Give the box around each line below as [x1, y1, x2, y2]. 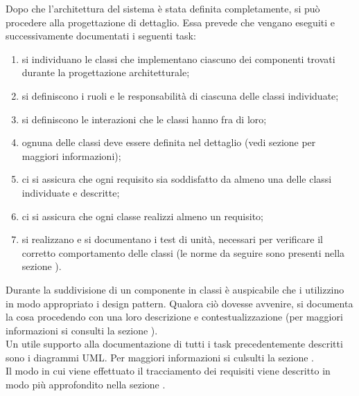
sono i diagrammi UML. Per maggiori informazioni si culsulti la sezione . [6, 350, 314, 364]
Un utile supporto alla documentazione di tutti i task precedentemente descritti [6, 336, 343, 351]
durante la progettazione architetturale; [21, 65, 190, 80]
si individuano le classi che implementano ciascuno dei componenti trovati [21, 51, 335, 66]
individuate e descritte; [21, 185, 120, 199]
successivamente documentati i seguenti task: [6, 28, 196, 43]
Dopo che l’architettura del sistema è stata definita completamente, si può [6, 1, 320, 15]
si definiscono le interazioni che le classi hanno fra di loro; [21, 111, 267, 126]
